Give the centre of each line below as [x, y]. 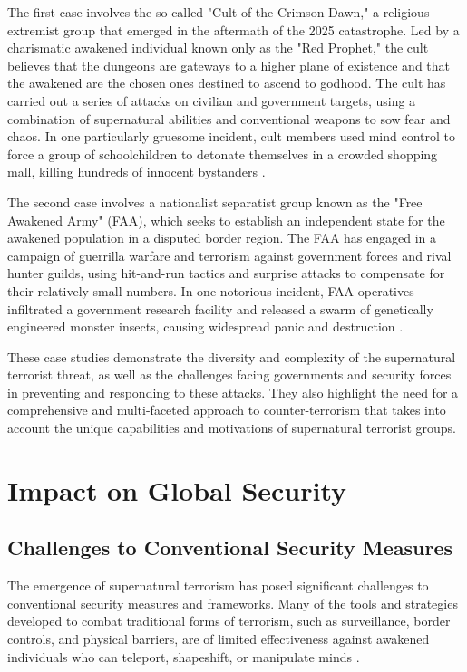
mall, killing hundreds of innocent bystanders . [136, 172]
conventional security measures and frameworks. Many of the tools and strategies [233, 603]
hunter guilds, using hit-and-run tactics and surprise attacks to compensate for [226, 273]
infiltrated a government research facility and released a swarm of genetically [220, 308]
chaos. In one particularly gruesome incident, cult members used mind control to [231, 136]
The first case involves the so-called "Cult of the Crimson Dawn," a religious [219, 12]
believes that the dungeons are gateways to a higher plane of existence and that [229, 65]
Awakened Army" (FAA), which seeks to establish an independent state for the [226, 220]
